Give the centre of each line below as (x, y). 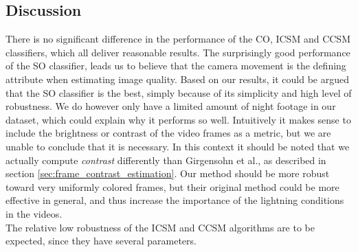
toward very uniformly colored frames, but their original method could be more (172, 186)
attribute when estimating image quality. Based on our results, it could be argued (178, 79)
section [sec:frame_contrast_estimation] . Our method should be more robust (168, 173)
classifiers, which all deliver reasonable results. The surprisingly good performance (178, 52)
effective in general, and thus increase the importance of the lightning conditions (175, 200)
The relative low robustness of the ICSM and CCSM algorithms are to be (160, 227)
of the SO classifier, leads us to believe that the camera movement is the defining (176, 66)
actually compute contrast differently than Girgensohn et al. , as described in (166, 160)
